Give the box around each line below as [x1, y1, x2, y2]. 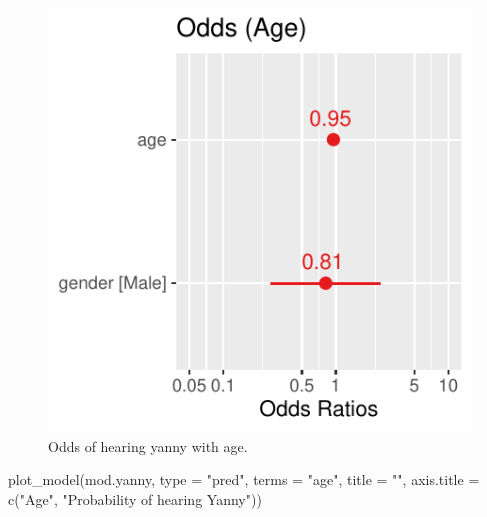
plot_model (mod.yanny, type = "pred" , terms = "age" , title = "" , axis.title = [8, 469, 480, 490]
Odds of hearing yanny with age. [48, 435, 248, 456]
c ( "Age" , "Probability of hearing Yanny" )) [8, 488, 262, 509]
